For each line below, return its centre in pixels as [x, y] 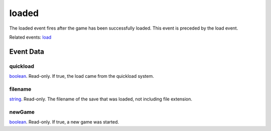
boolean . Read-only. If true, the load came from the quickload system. [82, 76]
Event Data [27, 51]
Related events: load [30, 37]
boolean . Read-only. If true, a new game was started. [64, 122]
